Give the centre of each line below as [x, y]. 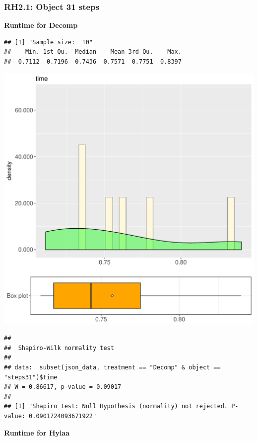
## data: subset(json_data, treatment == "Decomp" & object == [112, 367]
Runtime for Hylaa [37, 432]
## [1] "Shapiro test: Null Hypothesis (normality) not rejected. [116, 406]
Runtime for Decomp [41, 25]
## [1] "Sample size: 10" [48, 42]
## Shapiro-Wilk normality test [59, 348]
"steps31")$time [31, 377]
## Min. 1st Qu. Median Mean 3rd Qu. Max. [93, 52]
